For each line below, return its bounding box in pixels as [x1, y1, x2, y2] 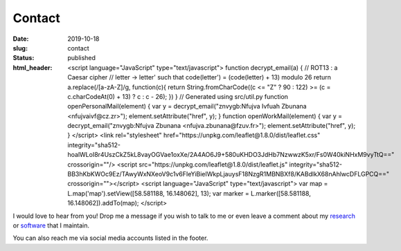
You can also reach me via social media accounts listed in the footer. [12, 234, 208, 242]
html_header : [12, 63, 53, 72]
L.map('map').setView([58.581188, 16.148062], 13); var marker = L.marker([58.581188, [67, 189, 311, 197]
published [67, 54, 96, 62]
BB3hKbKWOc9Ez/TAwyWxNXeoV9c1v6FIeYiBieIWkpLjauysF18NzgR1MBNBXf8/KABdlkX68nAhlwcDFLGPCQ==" [67, 170, 390, 178]
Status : [12, 54, 35, 62]
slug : [12, 44, 28, 52]
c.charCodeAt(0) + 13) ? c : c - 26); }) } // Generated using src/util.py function [67, 92, 289, 100]
